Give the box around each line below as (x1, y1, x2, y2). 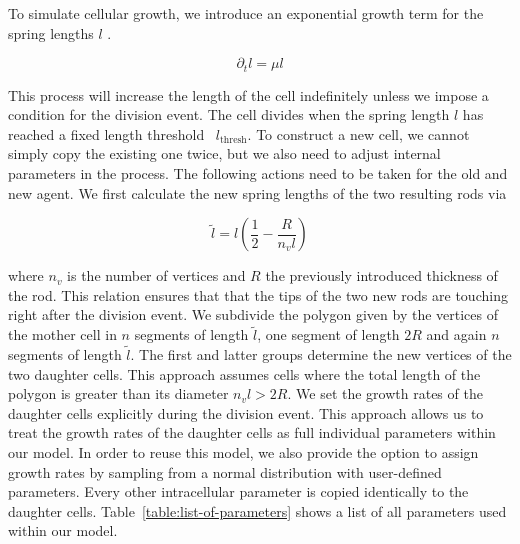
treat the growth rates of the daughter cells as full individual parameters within (8, 422, 496, 443)
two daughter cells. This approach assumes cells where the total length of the (8, 363, 481, 384)
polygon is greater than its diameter (8, 383, 229, 404)
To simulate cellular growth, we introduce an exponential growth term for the (8, 3, 484, 23)
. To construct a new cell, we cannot (247, 123, 470, 144)
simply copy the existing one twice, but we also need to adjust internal (8, 143, 441, 164)
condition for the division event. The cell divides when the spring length (8, 104, 450, 125)
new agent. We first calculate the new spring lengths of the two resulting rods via (8, 182, 507, 203)
